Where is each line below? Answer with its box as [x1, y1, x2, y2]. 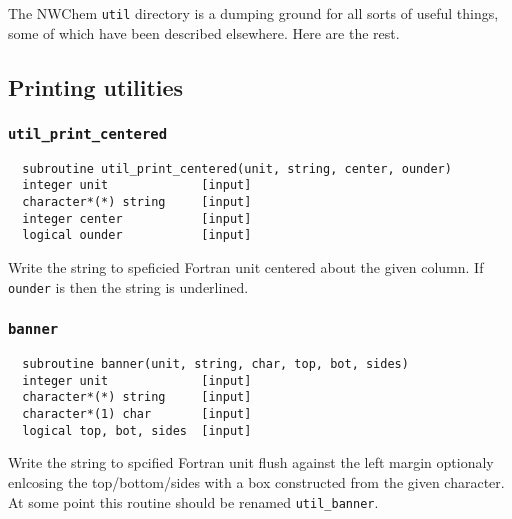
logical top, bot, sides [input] [22, 423, 252, 438]
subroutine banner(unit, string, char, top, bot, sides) [22, 357, 409, 372]
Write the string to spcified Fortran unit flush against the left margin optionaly [8, 452, 494, 473]
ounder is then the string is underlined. [8, 276, 249, 297]
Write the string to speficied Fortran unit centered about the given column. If [8, 257, 484, 278]
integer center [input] [22, 211, 252, 226]
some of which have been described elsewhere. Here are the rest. [8, 22, 400, 43]
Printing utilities [8, 71, 184, 102]
